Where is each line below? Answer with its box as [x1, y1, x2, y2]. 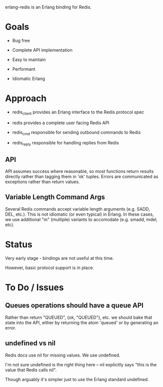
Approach [5, 93, 47, 104]
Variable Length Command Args [5, 193, 106, 201]
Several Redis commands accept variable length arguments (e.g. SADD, [5, 206, 150, 212]
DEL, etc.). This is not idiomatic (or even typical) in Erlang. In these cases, [5, 211, 154, 217]
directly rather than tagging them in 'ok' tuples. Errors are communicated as [5, 174, 159, 180]
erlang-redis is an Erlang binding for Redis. [5, 4, 92, 10]
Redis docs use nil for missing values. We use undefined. [5, 352, 120, 358]
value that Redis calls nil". [5, 367, 57, 373]
